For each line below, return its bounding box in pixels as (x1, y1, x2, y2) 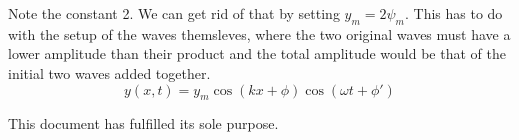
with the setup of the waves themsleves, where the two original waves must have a (8, 23, 511, 44)
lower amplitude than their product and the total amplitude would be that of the (8, 43, 506, 64)
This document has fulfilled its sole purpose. (8, 113, 279, 134)
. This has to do (405, 3, 503, 23)
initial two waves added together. (8, 62, 211, 83)
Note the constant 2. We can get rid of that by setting (8, 3, 340, 23)
